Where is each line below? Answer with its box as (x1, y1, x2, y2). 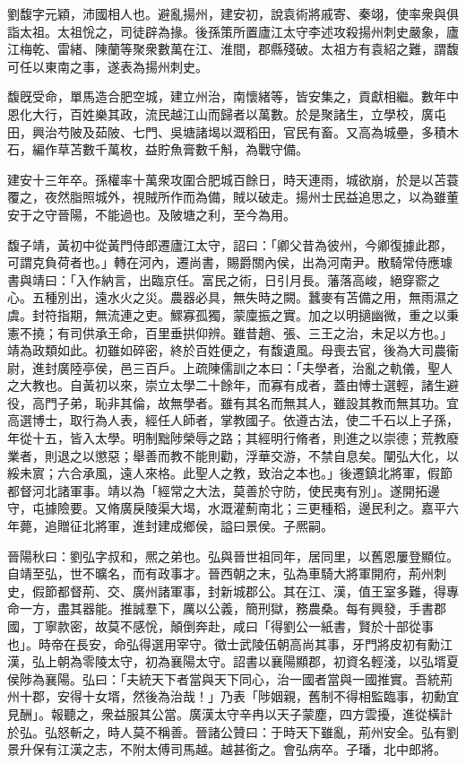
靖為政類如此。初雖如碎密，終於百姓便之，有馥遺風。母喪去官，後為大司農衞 (7, 341, 459, 360)
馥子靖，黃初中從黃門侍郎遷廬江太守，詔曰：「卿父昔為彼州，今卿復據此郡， (7, 235, 453, 254)
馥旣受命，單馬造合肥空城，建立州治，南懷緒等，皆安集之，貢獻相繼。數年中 (7, 87, 459, 106)
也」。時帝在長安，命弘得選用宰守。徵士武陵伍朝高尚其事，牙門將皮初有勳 (7, 634, 440, 653)
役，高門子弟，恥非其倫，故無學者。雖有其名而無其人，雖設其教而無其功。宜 (7, 393, 459, 412)
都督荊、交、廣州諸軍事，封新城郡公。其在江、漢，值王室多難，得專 (56, 581, 459, 600)
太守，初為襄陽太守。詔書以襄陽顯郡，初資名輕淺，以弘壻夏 (107, 652, 459, 671)
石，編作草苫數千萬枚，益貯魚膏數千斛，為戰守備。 (7, 140, 308, 159)
